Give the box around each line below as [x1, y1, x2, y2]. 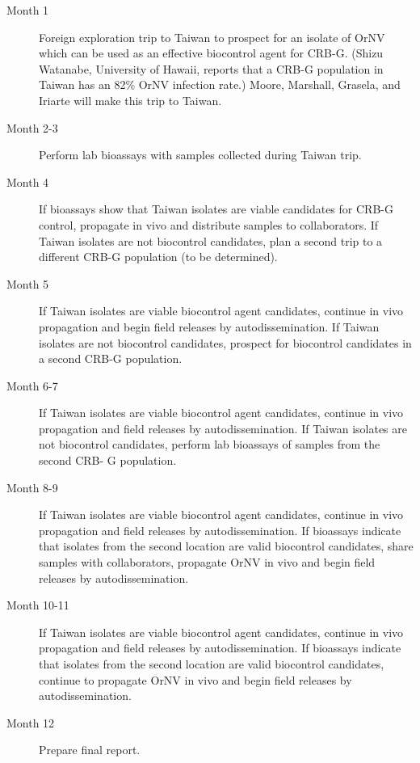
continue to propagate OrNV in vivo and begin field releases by [39, 671, 352, 688]
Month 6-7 [6, 377, 58, 394]
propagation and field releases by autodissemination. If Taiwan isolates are [39, 419, 407, 436]
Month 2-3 [6, 119, 58, 136]
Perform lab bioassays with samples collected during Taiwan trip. [39, 146, 362, 163]
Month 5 [6, 275, 49, 292]
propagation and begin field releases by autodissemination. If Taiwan [39, 318, 380, 335]
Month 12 [6, 714, 55, 731]
